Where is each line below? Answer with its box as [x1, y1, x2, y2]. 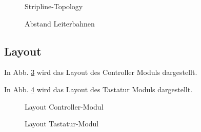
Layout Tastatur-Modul [25, 118, 99, 129]
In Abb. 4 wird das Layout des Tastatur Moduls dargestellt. [4, 84, 193, 94]
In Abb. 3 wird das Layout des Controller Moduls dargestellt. [4, 67, 197, 77]
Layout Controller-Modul [25, 101, 104, 112]
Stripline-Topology [25, 1, 83, 11]
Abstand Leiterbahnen [25, 18, 95, 29]
